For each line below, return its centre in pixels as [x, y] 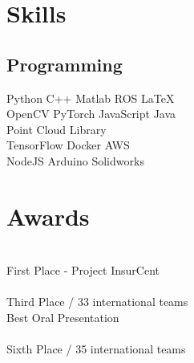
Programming [65, 64]
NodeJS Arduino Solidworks [75, 160]
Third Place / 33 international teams [97, 302]
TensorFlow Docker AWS [68, 145]
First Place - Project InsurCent [83, 270]
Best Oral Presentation [63, 318]
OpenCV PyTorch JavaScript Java [91, 114]
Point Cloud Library [57, 129]
